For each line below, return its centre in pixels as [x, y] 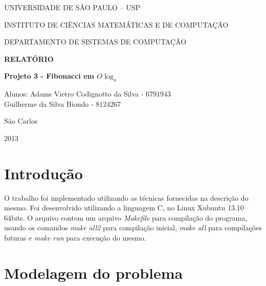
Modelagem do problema [94, 272]
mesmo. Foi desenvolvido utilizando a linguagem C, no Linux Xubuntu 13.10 [124, 208]
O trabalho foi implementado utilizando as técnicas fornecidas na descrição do [126, 197]
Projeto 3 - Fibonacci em [49, 76]
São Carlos [21, 121]
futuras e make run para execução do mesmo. [75, 238]
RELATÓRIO [29, 58]
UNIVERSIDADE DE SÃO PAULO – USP [72, 7]
